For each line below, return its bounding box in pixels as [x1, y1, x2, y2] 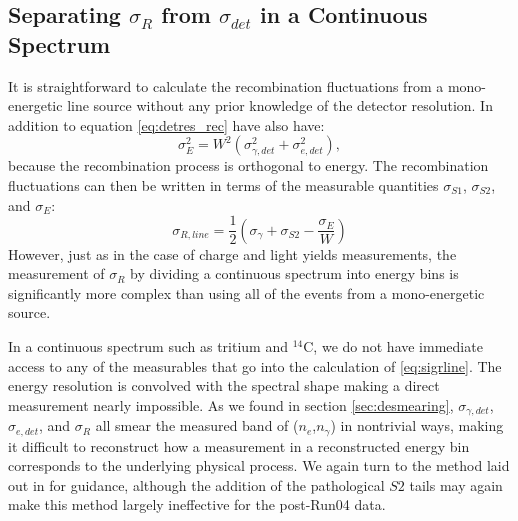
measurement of [8, 263, 105, 284]
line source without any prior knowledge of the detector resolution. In [67, 95, 493, 116]
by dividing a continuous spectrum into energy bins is [130, 263, 459, 284]
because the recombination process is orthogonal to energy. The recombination [8, 155, 489, 176]
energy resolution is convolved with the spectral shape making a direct [8, 375, 440, 396]
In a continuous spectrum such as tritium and [8, 336, 288, 356]
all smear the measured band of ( [95, 415, 299, 436]
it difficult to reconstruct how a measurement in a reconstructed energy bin [8, 435, 470, 456]
